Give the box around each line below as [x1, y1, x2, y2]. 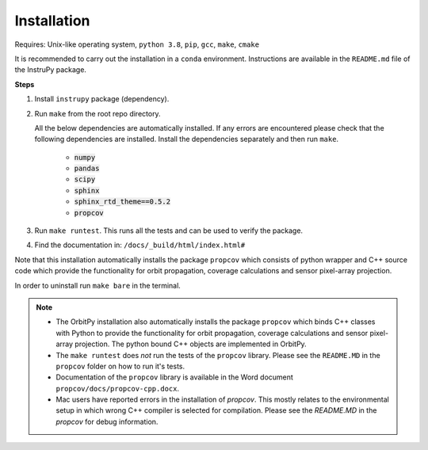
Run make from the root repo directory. [34, 109, 162, 118]
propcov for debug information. [55, 417, 159, 426]
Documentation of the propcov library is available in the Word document [55, 372, 293, 382]
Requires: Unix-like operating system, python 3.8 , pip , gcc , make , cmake [14, 40, 260, 49]
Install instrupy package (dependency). [34, 94, 170, 104]
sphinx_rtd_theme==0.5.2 [74, 197, 170, 206]
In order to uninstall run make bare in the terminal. [14, 280, 182, 290]
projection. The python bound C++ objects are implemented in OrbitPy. [75, 339, 307, 349]
